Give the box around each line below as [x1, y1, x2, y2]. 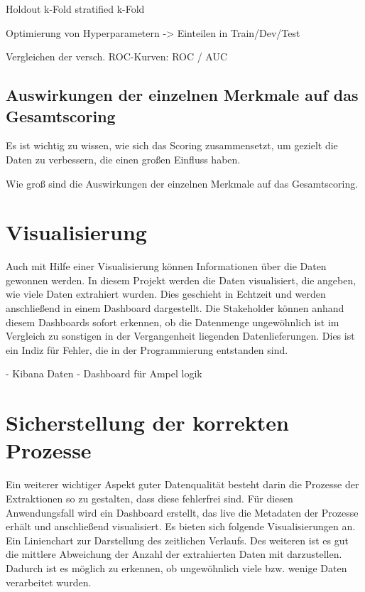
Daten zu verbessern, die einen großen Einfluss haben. [6, 151, 241, 166]
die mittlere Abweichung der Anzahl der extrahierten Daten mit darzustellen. [6, 547, 342, 561]
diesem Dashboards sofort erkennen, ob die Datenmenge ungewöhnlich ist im [6, 314, 339, 329]
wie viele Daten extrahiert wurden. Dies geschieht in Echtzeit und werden [6, 286, 326, 301]
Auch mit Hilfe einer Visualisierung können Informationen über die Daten [6, 259, 327, 274]
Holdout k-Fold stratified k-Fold [6, 1, 145, 16]
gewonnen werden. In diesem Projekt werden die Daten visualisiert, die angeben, [6, 272, 356, 287]
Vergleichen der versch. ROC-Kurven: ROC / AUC [6, 49, 228, 64]
